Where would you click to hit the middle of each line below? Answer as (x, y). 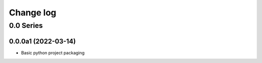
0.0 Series (26, 25)
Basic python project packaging (53, 52)
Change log (33, 13)
